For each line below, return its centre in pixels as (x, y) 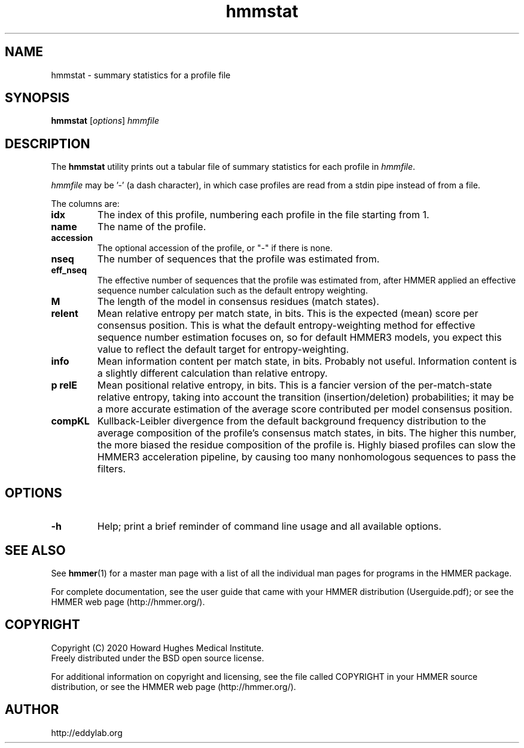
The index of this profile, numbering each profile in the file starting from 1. (263, 215)
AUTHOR (32, 710)
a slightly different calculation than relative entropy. (212, 373)
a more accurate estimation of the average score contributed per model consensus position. (305, 409)
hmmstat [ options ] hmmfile (105, 121)
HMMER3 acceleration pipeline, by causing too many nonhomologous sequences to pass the (307, 457)
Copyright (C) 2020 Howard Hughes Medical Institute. (157, 648)
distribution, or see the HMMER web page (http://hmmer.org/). (173, 686)
